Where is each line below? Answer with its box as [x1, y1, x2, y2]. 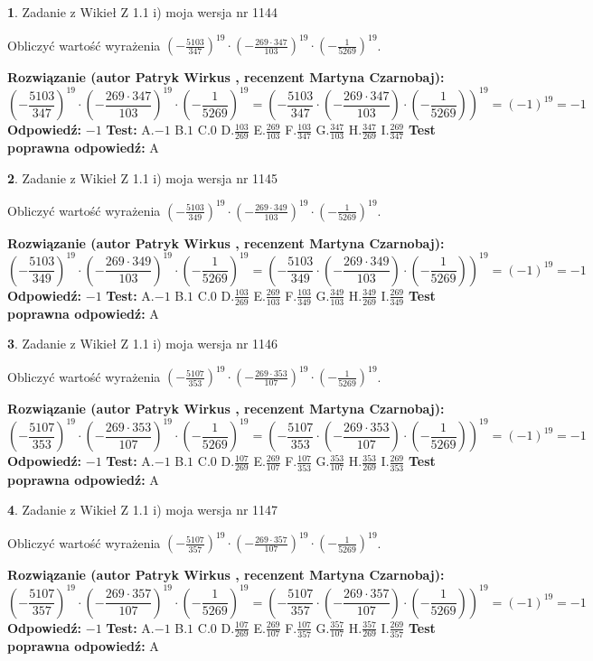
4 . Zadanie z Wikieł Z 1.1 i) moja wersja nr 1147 [7, 500, 278, 519]
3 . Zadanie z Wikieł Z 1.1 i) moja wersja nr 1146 [7, 334, 278, 353]
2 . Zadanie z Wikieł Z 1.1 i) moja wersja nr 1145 [7, 168, 278, 187]
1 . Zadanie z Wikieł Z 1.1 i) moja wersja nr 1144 [7, 3, 278, 21]
